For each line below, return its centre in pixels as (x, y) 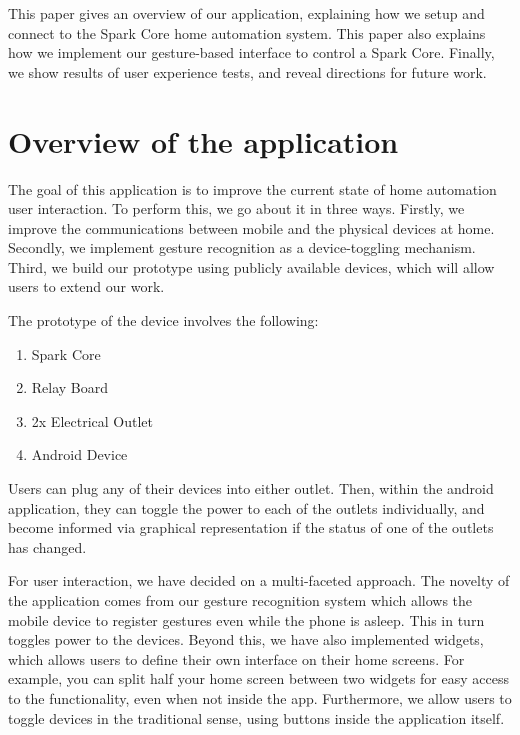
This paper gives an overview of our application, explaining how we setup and (246, 13)
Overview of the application (203, 140)
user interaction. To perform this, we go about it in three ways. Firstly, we (236, 208)
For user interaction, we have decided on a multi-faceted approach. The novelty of (259, 580)
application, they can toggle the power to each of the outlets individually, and (246, 507)
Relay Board (70, 387)
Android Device (79, 454)
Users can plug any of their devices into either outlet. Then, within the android (251, 488)
